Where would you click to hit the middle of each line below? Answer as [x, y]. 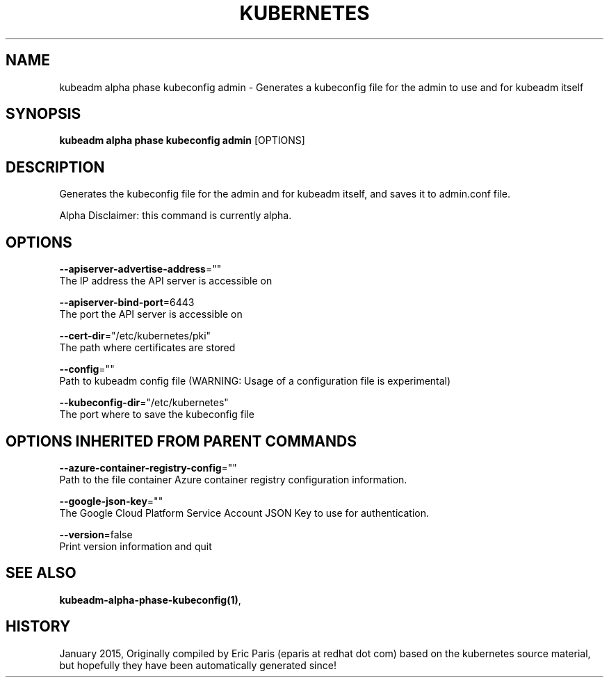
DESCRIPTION [55, 167]
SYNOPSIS [43, 114]
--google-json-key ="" [111, 501]
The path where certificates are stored [147, 348]
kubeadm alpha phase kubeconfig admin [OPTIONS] [182, 140]
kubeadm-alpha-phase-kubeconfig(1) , [150, 600]
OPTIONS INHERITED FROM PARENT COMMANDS [181, 441]
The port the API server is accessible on [151, 314]
